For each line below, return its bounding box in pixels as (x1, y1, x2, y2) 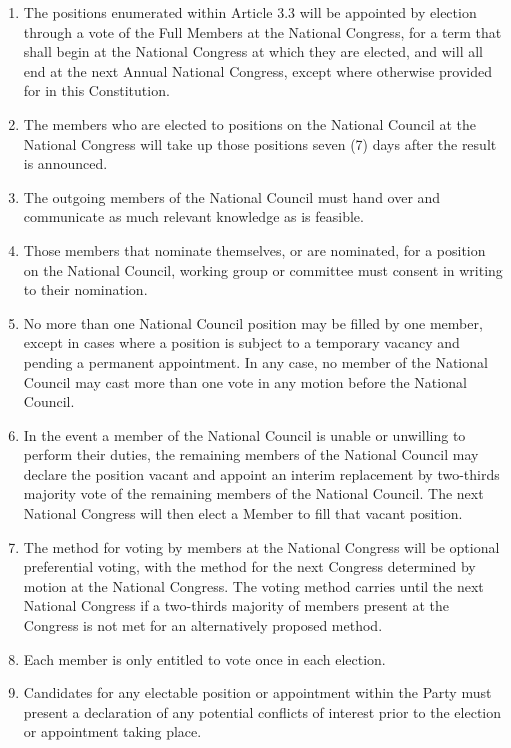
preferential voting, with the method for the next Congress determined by (23, 556, 476, 577)
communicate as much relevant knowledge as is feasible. (23, 206, 364, 227)
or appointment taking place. (23, 721, 202, 742)
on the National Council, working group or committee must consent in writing (23, 259, 503, 280)
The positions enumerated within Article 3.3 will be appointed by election (23, 2, 477, 22)
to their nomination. (23, 279, 148, 300)
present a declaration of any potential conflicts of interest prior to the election (23, 701, 501, 722)
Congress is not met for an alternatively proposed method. (23, 615, 383, 636)
